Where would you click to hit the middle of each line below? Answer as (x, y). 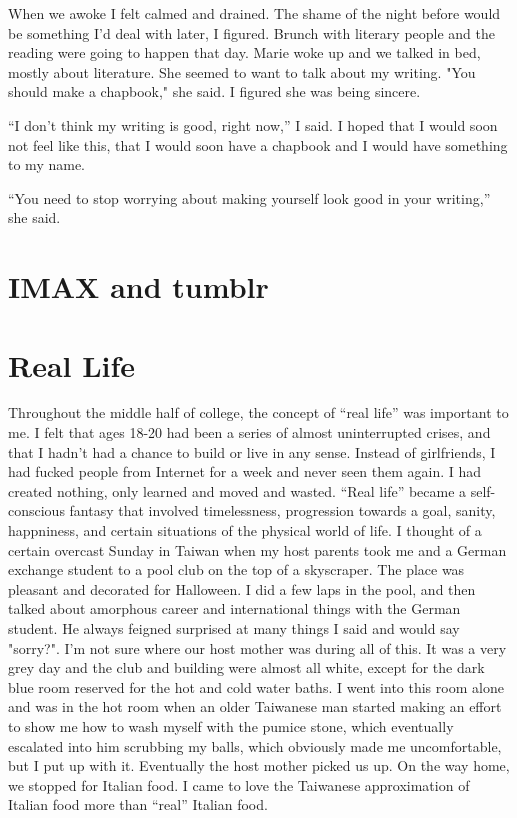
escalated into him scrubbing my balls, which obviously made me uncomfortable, (255, 745)
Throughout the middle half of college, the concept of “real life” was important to (258, 412)
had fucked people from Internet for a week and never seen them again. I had (245, 471)
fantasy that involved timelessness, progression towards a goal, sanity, (282, 510)
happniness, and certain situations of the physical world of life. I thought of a (245, 530)
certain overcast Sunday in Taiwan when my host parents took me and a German (257, 549)
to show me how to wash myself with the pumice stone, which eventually (231, 725)
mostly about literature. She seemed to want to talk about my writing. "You (242, 71)
